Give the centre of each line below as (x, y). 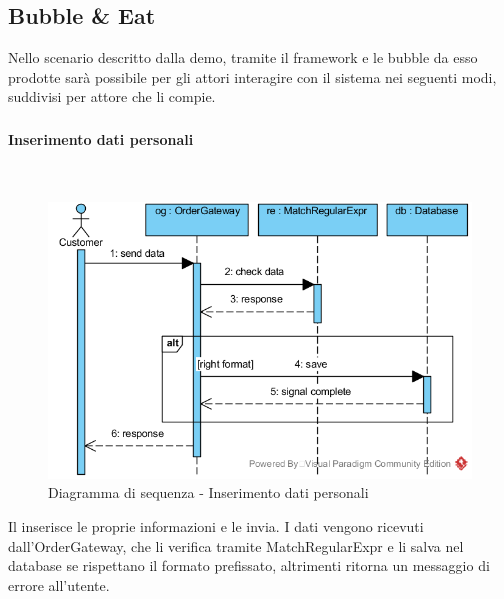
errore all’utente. (59, 584)
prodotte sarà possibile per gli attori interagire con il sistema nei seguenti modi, (252, 76)
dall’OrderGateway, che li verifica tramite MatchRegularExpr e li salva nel (236, 545)
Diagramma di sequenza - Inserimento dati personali (208, 492)
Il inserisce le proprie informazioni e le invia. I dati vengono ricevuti (216, 526)
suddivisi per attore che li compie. (112, 96)
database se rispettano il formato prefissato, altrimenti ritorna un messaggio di (249, 565)
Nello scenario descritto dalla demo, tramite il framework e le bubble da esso (243, 57)
